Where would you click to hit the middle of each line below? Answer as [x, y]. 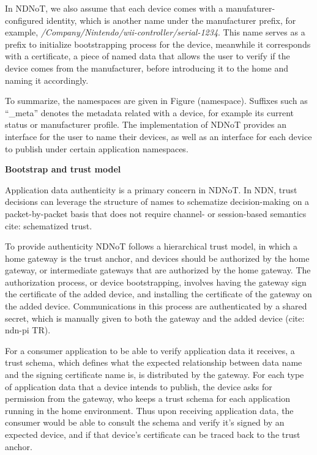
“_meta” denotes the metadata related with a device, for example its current [149, 112]
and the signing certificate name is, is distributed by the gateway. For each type [155, 375]
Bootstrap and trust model [63, 169]
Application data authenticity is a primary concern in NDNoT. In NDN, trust [151, 189]
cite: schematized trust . [49, 225]
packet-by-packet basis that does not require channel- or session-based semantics [156, 213]
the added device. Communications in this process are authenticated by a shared [156, 306]
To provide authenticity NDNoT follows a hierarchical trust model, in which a [151, 246]
